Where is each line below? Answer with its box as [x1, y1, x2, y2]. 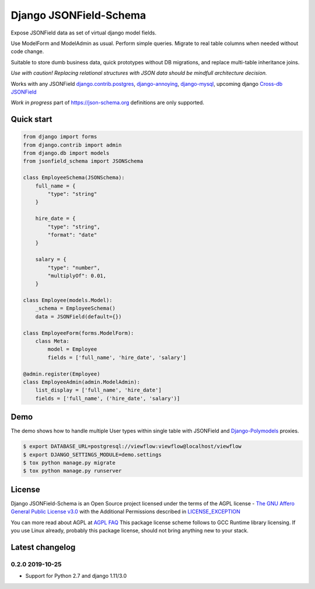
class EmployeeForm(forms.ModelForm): [23, 330, 134, 336]
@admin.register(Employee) [23, 370, 100, 377]
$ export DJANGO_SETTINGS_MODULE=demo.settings [23, 451, 162, 458]
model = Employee [47, 346, 97, 353]
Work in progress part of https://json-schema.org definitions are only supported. [10, 99, 204, 106]
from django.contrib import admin [23, 141, 122, 148]
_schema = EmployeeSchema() [35, 305, 116, 312]
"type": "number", [47, 264, 100, 271]
